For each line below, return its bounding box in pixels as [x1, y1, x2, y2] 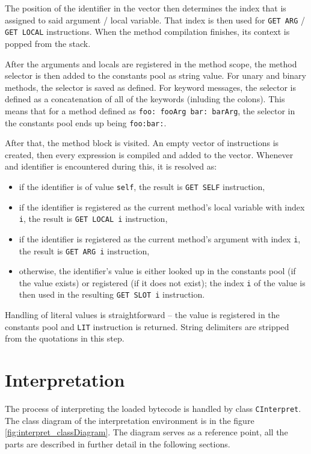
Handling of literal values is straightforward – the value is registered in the [5, 308, 280, 321]
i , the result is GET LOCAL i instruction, [19, 212, 168, 225]
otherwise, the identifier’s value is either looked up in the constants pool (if [19, 265, 296, 277]
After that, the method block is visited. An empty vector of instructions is [5, 137, 279, 149]
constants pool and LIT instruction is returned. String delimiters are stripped [5, 320, 289, 333]
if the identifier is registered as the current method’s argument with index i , [19, 232, 301, 245]
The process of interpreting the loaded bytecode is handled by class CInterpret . [5, 402, 301, 415]
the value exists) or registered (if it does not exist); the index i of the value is [19, 276, 306, 289]
